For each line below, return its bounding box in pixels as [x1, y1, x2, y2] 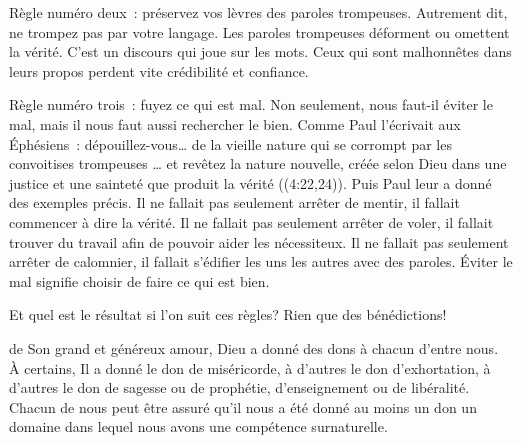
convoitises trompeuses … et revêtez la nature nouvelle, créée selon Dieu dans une [9, 153, 507, 174]
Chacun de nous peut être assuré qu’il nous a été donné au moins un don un [9, 396, 477, 417]
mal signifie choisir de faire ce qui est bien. [9, 270, 270, 291]
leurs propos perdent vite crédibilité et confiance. [9, 60, 309, 81]
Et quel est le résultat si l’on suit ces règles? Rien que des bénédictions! [9, 304, 447, 325]
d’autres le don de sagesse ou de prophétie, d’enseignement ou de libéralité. [9, 377, 470, 398]
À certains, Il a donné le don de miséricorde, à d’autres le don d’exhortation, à [9, 357, 491, 378]
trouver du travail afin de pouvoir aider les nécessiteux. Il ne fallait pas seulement [9, 231, 509, 252]
